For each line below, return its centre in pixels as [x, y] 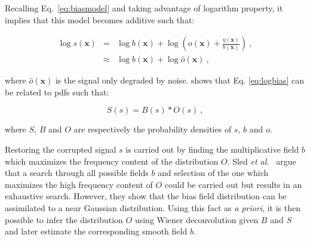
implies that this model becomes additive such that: [100, 19]
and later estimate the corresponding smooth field [96, 231]
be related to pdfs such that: [57, 92]
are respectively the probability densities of [153, 129]
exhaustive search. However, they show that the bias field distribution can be [146, 196]
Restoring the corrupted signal [61, 149]
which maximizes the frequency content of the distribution [112, 161]
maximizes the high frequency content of [79, 184]
